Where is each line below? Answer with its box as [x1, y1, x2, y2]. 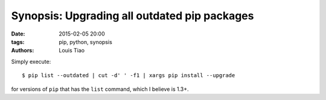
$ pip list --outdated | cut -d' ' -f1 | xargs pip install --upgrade [22, 72, 235, 79]
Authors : [11, 47, 34, 54]
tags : [11, 38, 25, 45]
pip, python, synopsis [59, 38, 113, 45]
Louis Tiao [59, 47, 85, 54]
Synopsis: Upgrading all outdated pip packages [11, 9, 254, 22]
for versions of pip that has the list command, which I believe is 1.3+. [11, 85, 190, 93]
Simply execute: [11, 58, 51, 65]
